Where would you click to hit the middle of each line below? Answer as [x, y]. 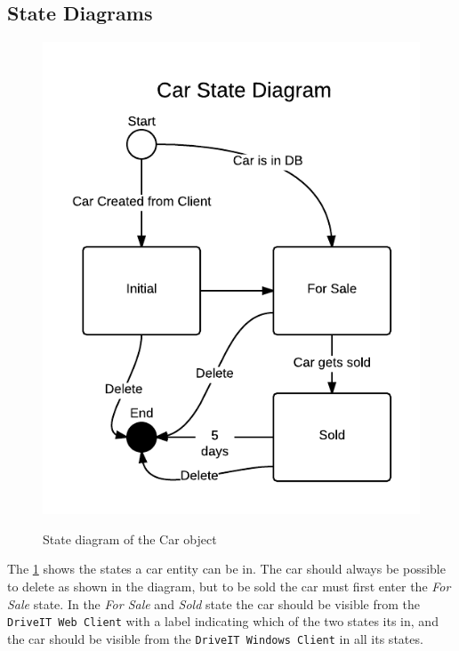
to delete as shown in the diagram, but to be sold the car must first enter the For [229, 586]
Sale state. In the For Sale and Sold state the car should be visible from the [214, 603]
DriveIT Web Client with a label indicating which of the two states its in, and [223, 621]
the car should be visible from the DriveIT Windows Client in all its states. [215, 638]
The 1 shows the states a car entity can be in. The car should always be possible [226, 569]
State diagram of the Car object [130, 538]
